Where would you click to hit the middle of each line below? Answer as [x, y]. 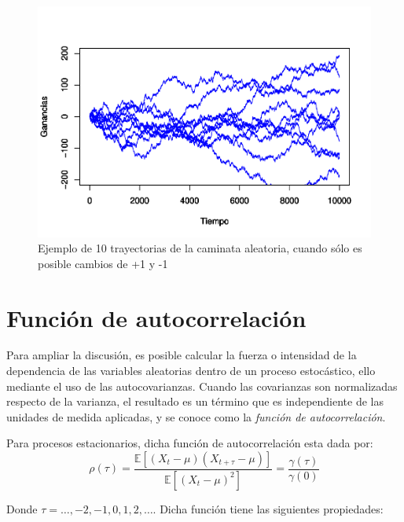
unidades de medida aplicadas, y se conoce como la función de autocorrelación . [196, 416]
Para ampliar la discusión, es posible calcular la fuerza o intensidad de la [182, 355]
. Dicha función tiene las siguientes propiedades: [268, 508]
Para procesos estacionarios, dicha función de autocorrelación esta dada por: [190, 443]
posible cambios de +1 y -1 [103, 263]
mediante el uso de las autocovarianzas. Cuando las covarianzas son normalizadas [202, 386]
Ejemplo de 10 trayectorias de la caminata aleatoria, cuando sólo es [200, 248]
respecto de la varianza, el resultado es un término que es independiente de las [195, 401]
